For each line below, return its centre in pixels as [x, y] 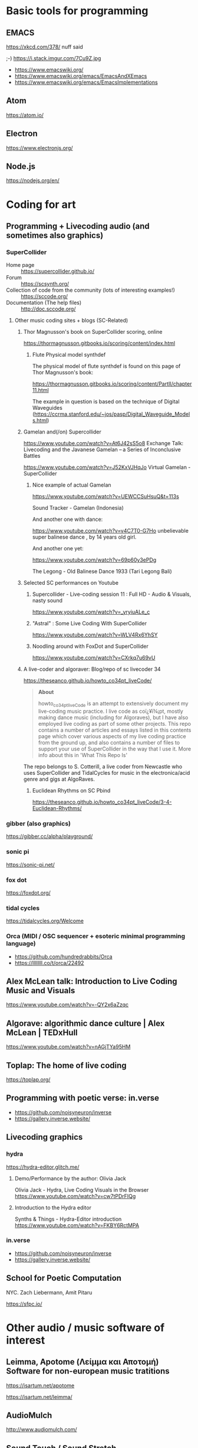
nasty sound [47, 601]
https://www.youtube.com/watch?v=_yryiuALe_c [91, 612]
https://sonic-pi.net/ [30, 865]
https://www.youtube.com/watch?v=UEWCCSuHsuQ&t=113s [106, 497]
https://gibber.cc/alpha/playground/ [49, 836]
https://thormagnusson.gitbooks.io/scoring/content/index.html [99, 343]
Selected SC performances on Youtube [71, 583]
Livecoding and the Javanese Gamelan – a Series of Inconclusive [102, 449]
